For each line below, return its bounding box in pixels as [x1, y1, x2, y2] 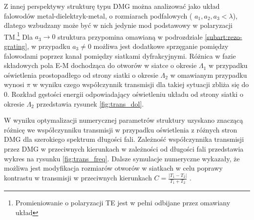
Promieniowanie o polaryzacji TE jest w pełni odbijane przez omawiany [15, 198, 231, 208]
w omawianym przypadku [170, 69, 247, 80]
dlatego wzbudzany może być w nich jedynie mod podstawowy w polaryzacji [4, 20, 233, 30]
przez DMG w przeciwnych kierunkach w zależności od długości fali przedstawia [4, 143, 244, 154]
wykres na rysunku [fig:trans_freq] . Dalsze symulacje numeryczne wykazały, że [4, 153, 240, 163]
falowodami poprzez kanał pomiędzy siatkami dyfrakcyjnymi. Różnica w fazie [4, 50, 236, 61]
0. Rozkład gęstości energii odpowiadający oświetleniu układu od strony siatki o [4, 89, 243, 99]
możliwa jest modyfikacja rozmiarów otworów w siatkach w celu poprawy [4, 163, 223, 173]
